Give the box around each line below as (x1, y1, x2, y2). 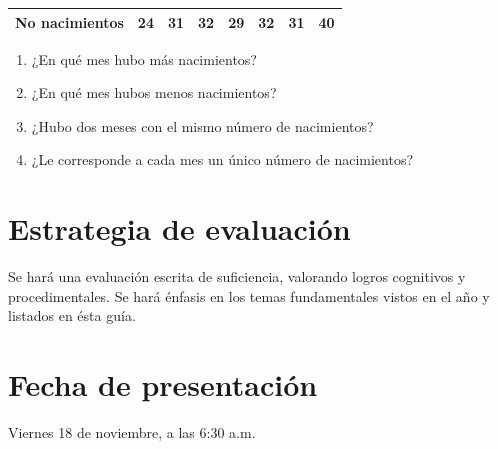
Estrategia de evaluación (8, 208, 351, 249)
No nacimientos (15, 11, 124, 32)
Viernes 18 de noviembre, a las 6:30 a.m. (8, 422, 256, 442)
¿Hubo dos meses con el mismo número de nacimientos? (31, 115, 374, 136)
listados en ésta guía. (8, 305, 136, 326)
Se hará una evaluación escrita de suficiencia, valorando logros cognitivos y (8, 266, 466, 287)
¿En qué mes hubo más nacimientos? (31, 48, 257, 69)
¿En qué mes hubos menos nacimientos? (31, 82, 277, 103)
